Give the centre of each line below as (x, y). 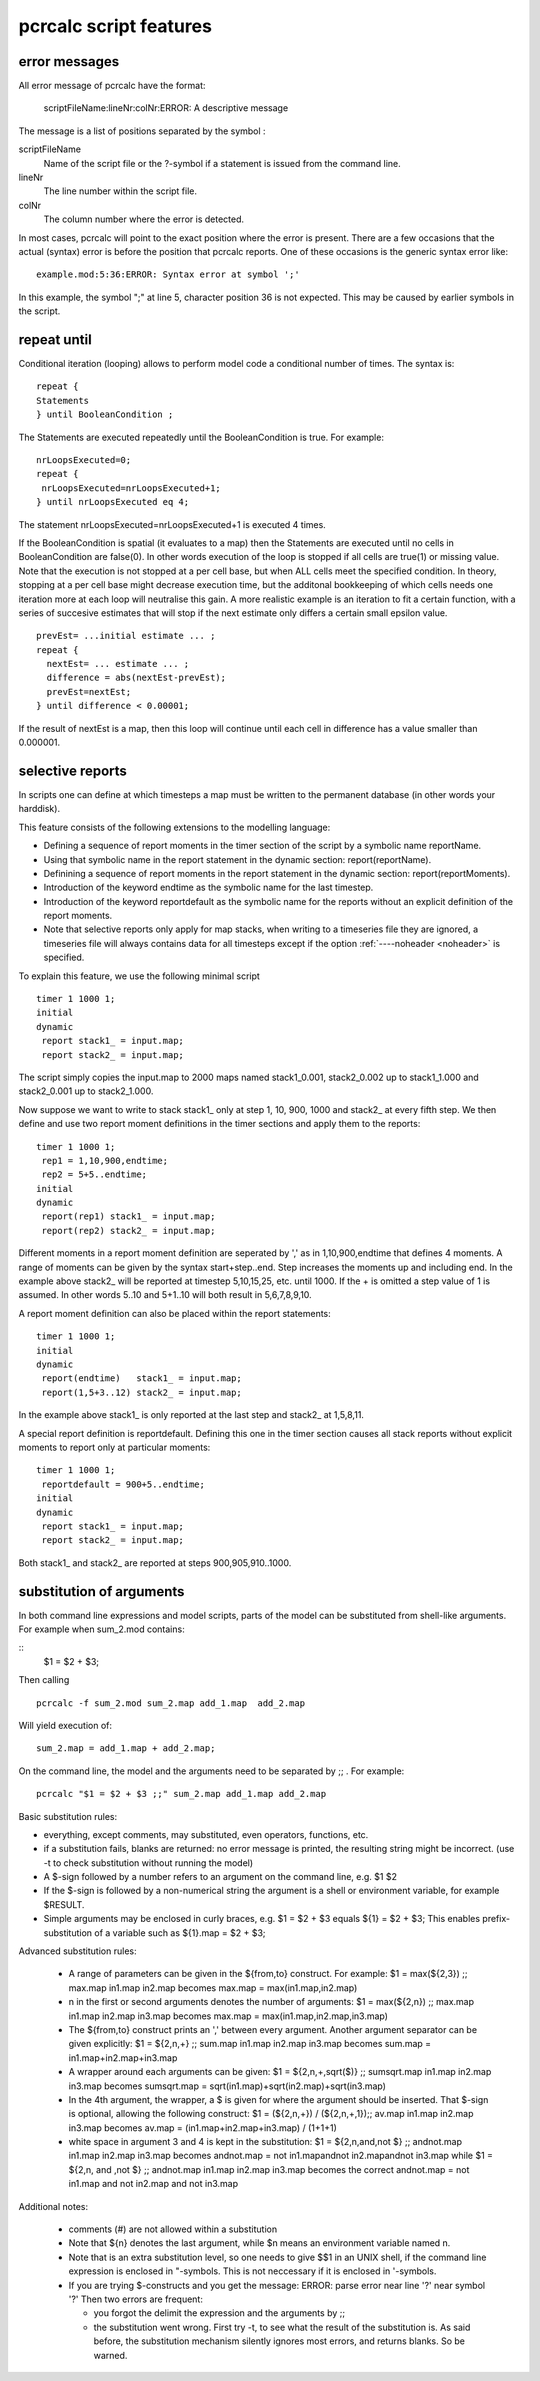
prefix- (495, 1919)
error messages (69, 61)
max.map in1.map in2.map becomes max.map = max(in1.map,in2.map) (213, 1987)
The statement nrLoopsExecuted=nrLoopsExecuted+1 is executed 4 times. (172, 524)
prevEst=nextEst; (89, 691)
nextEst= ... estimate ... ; (118, 664)
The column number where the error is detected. (144, 219)
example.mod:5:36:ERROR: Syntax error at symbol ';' (168, 274)
